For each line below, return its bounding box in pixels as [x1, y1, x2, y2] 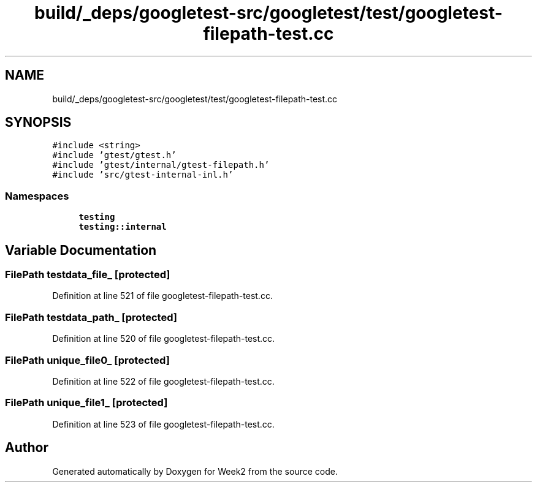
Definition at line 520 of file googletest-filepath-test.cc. [52, 333, 275, 344]
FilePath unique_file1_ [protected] [5, 396, 168, 409]
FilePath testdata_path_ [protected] [5, 311, 177, 323]
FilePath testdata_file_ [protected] [5, 268, 170, 281]
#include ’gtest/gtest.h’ [52, 150, 177, 160]
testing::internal [78, 222, 167, 232]
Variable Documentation [5, 242, 157, 258]
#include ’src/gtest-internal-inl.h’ [52, 170, 234, 180]
